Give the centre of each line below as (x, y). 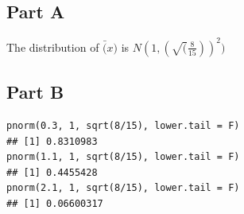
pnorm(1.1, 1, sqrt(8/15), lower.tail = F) (123, 157)
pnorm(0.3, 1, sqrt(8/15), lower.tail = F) (123, 125)
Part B (35, 92)
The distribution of (53, 47)
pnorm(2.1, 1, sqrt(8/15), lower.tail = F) (123, 188)
